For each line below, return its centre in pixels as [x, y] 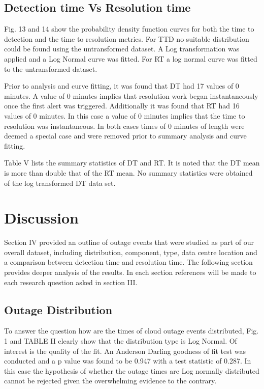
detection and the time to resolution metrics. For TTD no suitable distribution [127, 38]
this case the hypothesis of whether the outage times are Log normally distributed [132, 370]
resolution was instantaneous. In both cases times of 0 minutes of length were [124, 126]
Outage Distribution [58, 309]
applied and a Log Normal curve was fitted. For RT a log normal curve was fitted [131, 58]
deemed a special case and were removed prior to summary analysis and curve [125, 136]
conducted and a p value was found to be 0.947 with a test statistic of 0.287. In [128, 361]
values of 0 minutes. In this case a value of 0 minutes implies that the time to [125, 115]
